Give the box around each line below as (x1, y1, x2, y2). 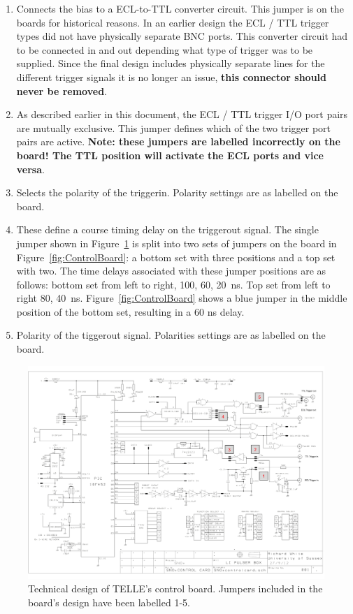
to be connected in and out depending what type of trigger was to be (16, 42, 313, 57)
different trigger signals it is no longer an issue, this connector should (16, 69, 327, 84)
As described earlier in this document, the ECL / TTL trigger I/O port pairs (16, 107, 348, 122)
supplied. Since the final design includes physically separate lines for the (16, 56, 325, 71)
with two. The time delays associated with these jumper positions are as (16, 263, 326, 278)
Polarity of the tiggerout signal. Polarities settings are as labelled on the (16, 328, 326, 342)
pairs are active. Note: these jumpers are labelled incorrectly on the (16, 134, 340, 149)
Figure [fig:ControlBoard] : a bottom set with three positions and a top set (16, 249, 336, 264)
